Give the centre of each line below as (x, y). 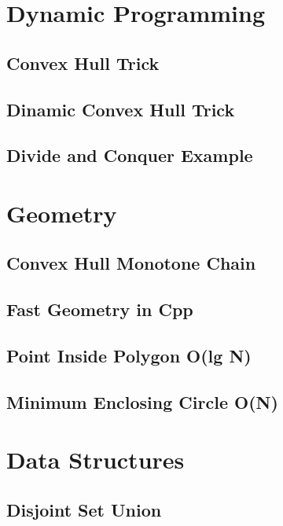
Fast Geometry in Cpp (100, 309)
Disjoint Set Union (84, 509)
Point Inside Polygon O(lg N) (129, 356)
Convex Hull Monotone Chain (131, 263)
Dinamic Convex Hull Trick (121, 109)
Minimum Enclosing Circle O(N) (142, 401)
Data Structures (96, 460)
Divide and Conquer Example (130, 155)
